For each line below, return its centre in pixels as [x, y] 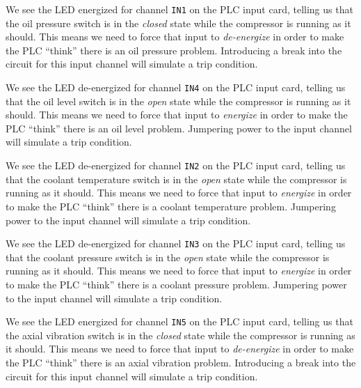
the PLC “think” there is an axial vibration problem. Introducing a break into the [181, 362]
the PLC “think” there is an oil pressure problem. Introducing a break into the [174, 50]
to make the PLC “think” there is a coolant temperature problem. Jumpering [171, 206]
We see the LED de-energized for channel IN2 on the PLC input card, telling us [176, 165]
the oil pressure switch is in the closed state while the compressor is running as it [178, 23]
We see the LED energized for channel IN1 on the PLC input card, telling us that [179, 9]
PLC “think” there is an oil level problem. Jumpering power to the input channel [179, 128]
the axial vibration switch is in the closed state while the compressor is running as [180, 335]
